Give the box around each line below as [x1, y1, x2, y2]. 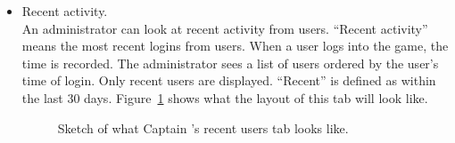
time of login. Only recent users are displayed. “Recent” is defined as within [21, 71, 436, 90]
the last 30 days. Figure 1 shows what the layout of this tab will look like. [21, 88, 428, 107]
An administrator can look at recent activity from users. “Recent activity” [21, 19, 428, 37]
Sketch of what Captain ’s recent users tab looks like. [57, 118, 349, 137]
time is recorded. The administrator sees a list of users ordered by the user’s [21, 53, 439, 72]
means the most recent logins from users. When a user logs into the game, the [21, 36, 449, 55]
